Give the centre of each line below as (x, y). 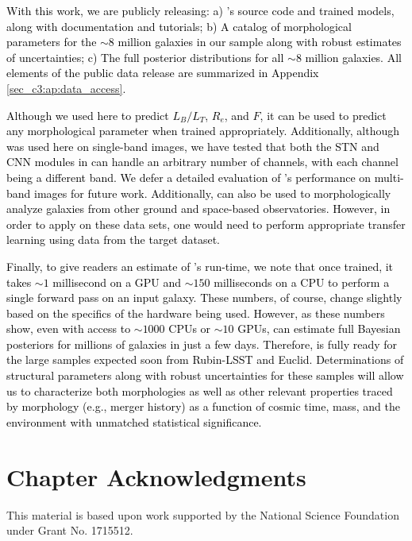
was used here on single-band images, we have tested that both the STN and (193, 146)
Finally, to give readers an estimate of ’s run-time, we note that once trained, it (200, 266)
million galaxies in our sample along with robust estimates (260, 42)
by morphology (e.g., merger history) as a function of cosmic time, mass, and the (203, 406)
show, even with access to (69, 328)
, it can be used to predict (323, 115)
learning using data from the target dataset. (114, 240)
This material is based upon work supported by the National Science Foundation (203, 514)
